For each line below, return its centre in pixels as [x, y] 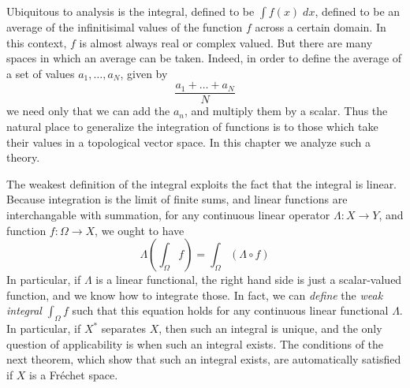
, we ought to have [140, 230]
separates [124, 328]
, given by [144, 73]
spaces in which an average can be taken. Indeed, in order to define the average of [204, 58]
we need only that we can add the [88, 111]
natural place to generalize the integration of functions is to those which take [192, 127]
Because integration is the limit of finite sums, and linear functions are [177, 199]
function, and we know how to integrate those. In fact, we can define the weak [195, 295]
